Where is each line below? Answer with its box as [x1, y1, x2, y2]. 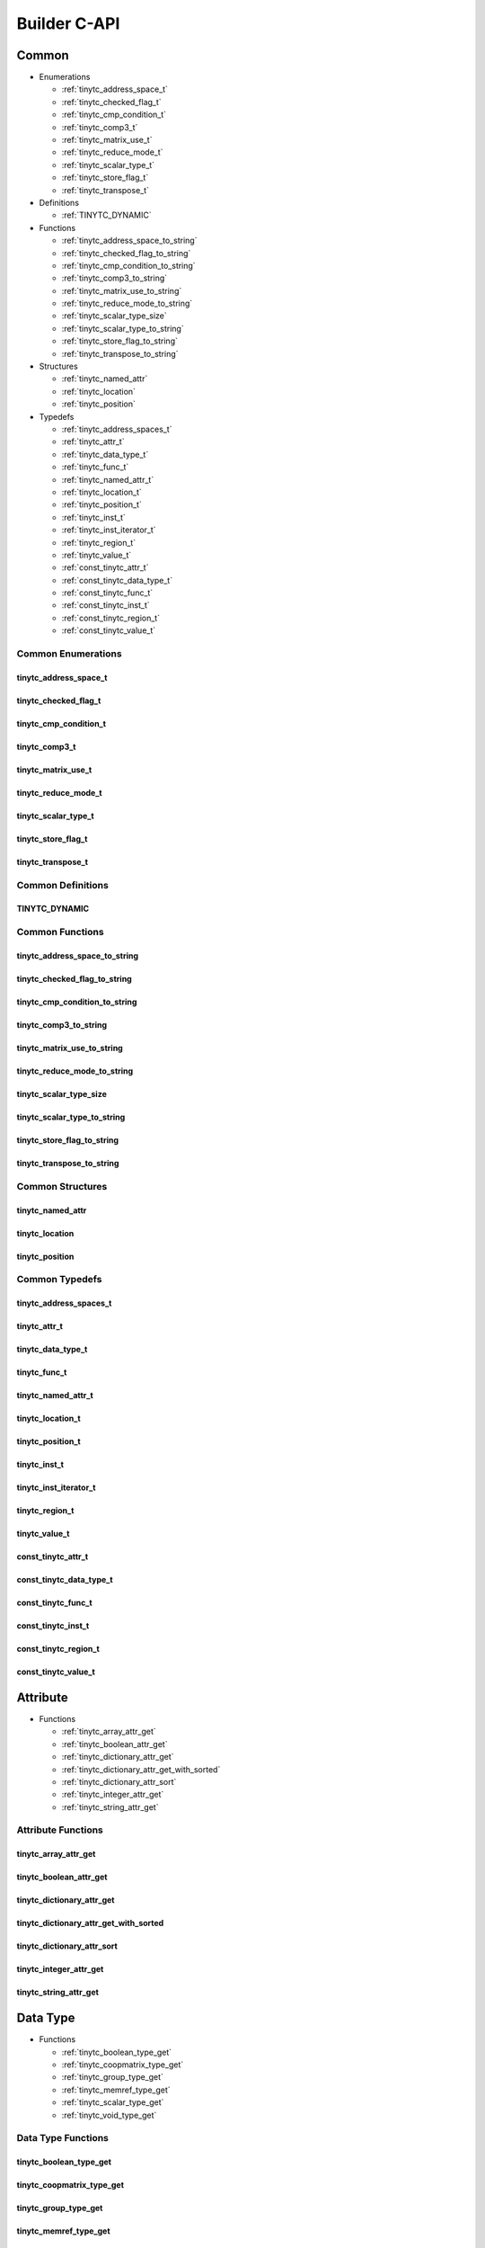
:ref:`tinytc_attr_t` [61, 436, 125, 447]
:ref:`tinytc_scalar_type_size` [61, 310, 168, 321]
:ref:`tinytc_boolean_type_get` [61, 2047, 172, 2057]
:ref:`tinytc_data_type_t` [61, 449, 149, 459]
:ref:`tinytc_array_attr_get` [61, 1726, 156, 1737]
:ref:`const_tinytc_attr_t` [61, 562, 149, 573]
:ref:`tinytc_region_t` [61, 537, 137, 548]
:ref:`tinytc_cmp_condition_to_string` [61, 260, 197, 271]
